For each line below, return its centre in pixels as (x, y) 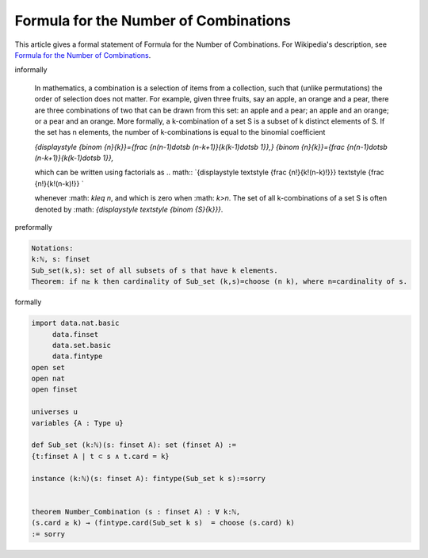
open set (48, 367)
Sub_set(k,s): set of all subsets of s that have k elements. (155, 270)
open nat (48, 379)
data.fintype (77, 356)
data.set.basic (81, 345)
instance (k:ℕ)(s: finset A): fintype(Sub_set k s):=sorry (148, 478)
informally (31, 70)
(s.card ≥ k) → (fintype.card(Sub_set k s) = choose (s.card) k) (163, 523)
